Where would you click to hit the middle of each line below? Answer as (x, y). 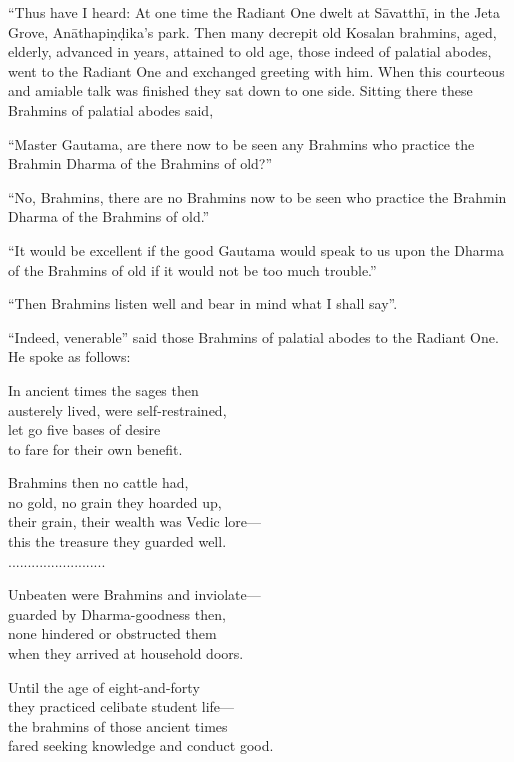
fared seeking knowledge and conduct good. (141, 745)
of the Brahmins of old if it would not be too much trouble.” (192, 269)
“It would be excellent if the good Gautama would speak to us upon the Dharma (256, 249)
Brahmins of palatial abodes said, (111, 109)
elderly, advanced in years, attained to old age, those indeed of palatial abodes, (250, 51)
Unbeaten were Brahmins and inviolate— (134, 594)
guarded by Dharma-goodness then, (117, 613)
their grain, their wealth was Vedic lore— (135, 521)
